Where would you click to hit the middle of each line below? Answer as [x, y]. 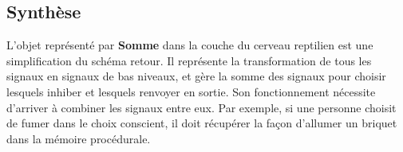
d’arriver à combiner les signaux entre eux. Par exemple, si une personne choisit [201, 107]
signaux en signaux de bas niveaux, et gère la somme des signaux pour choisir [196, 76]
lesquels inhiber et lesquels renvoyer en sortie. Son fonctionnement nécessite [191, 91]
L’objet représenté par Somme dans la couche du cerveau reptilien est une [190, 45]
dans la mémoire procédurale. [79, 138]
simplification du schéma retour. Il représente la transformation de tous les [189, 60]
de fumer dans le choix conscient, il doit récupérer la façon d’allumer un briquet [202, 123]
